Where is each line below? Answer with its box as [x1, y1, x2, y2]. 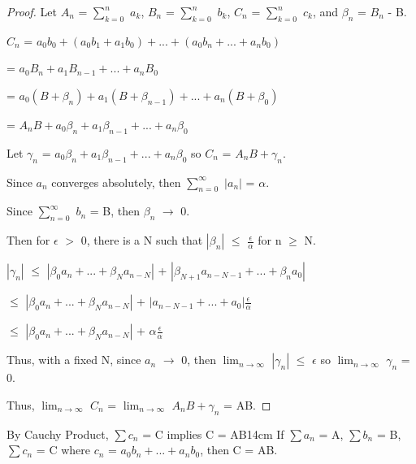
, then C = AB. [200, 441, 278, 458]
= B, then [89, 202, 141, 219]
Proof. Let [6, 3, 57, 20]
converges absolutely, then [51, 173, 181, 190]
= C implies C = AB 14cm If [142, 425, 284, 442]
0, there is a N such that [80, 232, 203, 249]
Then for [6, 232, 50, 249]
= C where [36, 441, 90, 458]
